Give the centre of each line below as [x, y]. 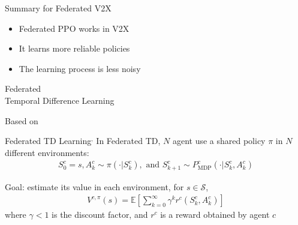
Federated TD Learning [48, 141]
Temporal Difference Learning [60, 100]
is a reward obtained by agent [215, 214]
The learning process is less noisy [80, 68]
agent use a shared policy [219, 141]
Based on [22, 120]
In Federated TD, [128, 141]
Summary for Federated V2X [58, 8]
